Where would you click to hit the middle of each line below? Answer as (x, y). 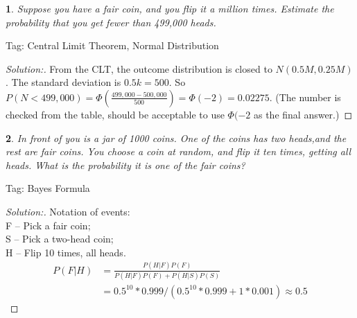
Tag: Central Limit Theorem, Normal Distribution (112, 45)
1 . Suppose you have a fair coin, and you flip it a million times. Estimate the (170, 8)
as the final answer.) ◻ (303, 114)
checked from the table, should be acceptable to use (115, 114)
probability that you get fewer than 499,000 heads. (111, 22)
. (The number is (305, 97)
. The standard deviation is (63, 82)
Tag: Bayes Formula (48, 188)
